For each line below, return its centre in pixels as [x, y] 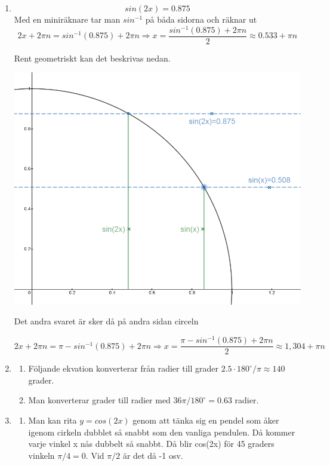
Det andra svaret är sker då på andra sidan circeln [106, 321]
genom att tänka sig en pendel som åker [206, 420]
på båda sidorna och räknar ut [201, 19]
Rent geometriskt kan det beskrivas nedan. [92, 58]
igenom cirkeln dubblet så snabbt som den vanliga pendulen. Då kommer [162, 432]
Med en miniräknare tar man [67, 19]
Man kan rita [53, 420]
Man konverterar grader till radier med [99, 400]
